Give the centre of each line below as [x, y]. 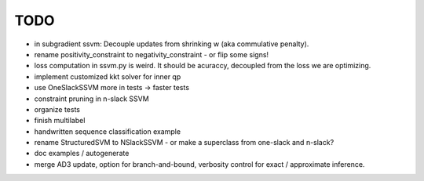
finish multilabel [60, 121]
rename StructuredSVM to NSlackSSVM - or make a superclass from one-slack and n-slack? [184, 143]
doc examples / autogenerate [82, 154]
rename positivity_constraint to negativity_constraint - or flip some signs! [152, 54]
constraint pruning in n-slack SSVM [91, 99]
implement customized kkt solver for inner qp [108, 76]
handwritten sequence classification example [107, 131]
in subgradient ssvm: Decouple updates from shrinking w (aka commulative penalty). [172, 44]
